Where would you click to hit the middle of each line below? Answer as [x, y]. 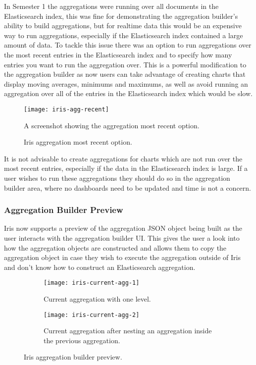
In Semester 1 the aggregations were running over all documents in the [111, 6]
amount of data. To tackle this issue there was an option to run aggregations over [128, 45]
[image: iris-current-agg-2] [92, 315]
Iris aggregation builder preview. [73, 357]
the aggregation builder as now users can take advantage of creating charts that [125, 74]
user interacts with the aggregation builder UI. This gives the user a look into [122, 237]
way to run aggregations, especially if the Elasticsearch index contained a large [124, 35]
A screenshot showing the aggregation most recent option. [112, 125]
